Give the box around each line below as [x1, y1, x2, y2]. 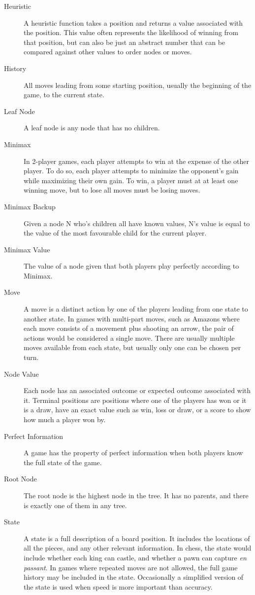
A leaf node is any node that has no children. [24, 122, 160, 133]
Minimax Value [4, 244, 50, 254]
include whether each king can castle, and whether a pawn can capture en [24, 552, 247, 562]
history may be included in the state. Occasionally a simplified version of [24, 572, 244, 582]
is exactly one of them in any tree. [24, 500, 127, 510]
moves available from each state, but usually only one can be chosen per [24, 342, 241, 353]
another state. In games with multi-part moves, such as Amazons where [24, 313, 240, 323]
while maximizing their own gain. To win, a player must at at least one [24, 175, 238, 185]
